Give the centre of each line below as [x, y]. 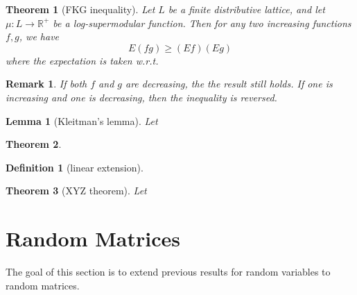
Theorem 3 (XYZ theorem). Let [76, 191]
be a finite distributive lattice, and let [246, 9]
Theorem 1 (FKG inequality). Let [80, 9]
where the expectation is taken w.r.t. [82, 60]
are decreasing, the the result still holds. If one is [229, 84]
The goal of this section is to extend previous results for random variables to [168, 272]
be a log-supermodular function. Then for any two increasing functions [202, 23]
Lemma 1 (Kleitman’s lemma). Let [82, 120]
